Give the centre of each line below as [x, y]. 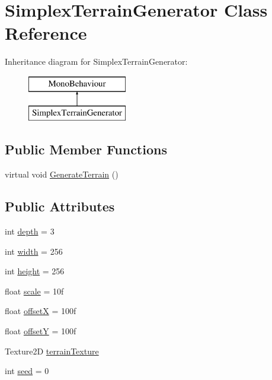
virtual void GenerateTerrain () [62, 174]
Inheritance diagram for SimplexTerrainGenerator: [96, 61]
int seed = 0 [27, 371]
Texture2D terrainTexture [52, 351]
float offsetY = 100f [41, 331]
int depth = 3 [30, 231]
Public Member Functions [86, 149]
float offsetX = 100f [41, 311]
